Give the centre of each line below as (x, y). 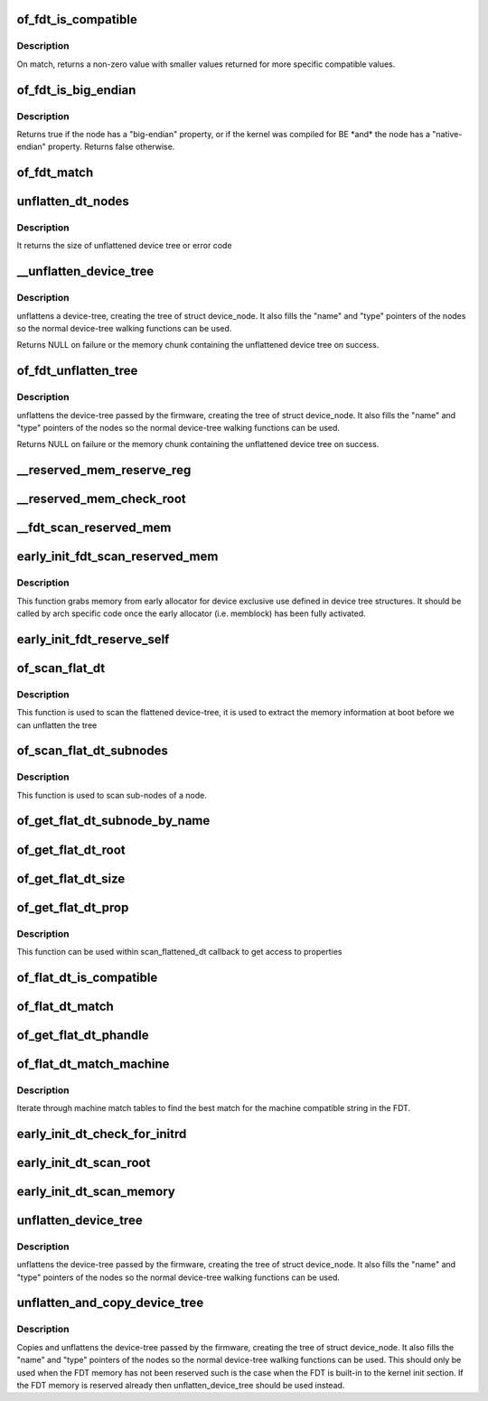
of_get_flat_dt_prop (73, 907)
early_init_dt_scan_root (84, 1162)
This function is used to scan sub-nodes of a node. (112, 795)
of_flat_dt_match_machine (93, 1064)
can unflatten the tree (57, 725)
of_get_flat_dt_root (71, 850)
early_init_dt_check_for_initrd (102, 1134)
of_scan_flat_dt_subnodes (93, 751)
